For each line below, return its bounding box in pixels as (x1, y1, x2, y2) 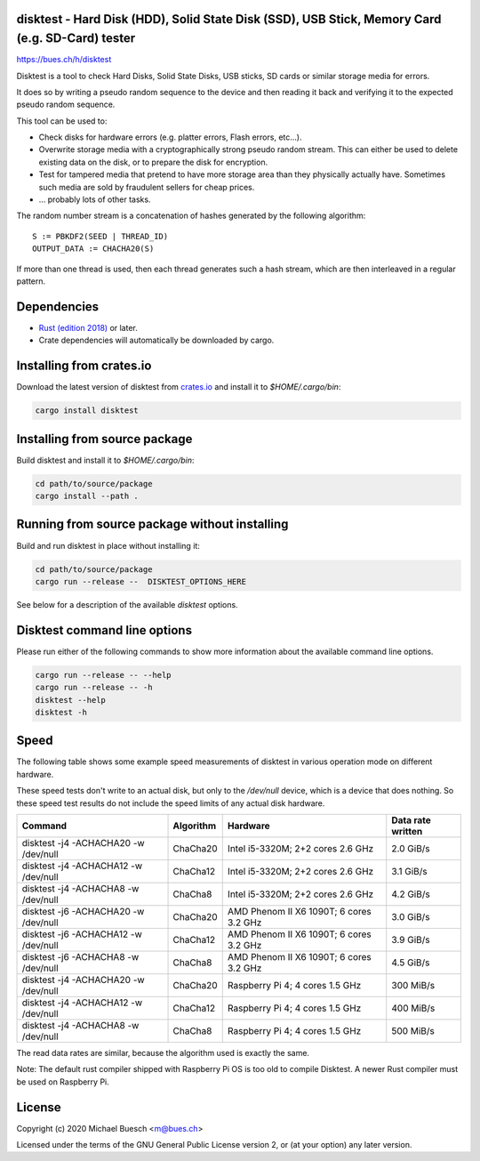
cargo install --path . (35, 491, 140, 502)
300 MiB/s (391, 980, 436, 992)
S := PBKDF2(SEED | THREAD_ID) (32, 231, 169, 241)
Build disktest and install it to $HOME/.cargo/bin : (16, 455, 195, 465)
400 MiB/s (391, 1002, 436, 1014)
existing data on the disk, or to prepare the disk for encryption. (38, 157, 268, 167)
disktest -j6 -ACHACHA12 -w (21, 928, 142, 940)
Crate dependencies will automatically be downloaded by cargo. (38, 335, 275, 346)
